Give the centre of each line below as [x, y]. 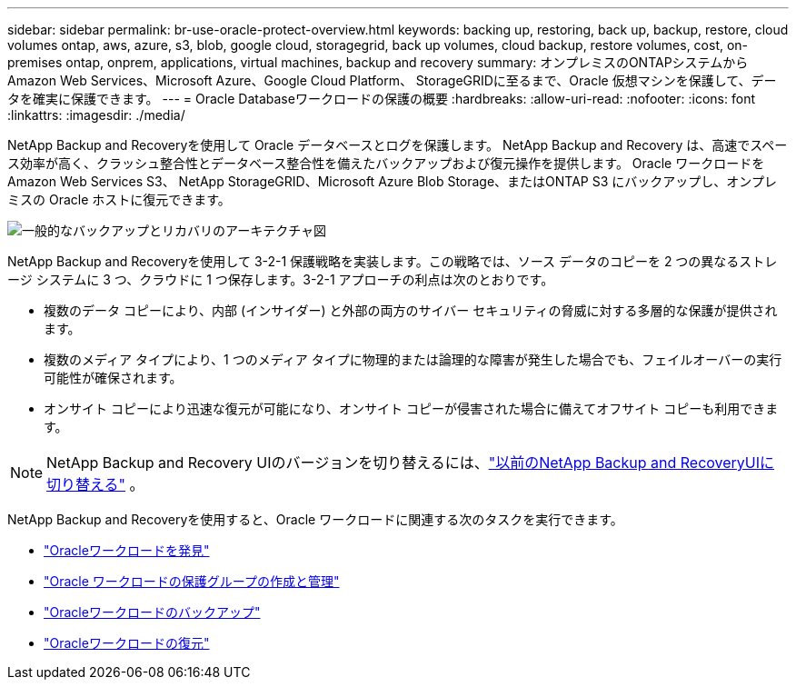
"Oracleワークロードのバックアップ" [152, 612]
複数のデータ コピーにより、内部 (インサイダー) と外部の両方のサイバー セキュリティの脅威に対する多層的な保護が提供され [411, 310]
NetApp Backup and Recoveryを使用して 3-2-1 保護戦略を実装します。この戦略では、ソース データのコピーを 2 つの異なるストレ [393, 261]
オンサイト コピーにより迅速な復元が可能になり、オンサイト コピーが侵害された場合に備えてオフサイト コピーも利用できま [411, 408]
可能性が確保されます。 [113, 378]
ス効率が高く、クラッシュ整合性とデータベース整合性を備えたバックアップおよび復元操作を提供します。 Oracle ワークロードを [386, 163]
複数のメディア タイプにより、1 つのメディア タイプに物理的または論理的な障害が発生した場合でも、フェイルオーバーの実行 [413, 359]
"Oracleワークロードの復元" [127, 643]
